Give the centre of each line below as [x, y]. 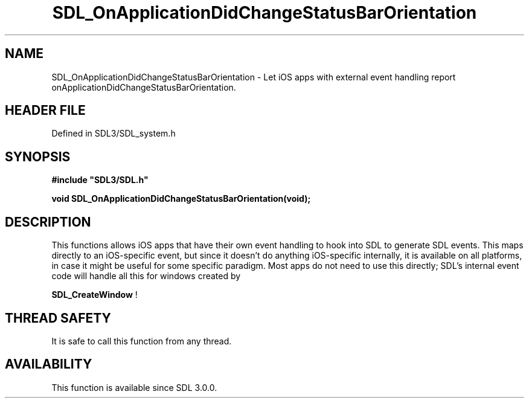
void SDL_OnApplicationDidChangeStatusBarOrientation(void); [181, 199]
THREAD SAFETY [58, 318]
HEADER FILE [45, 111]
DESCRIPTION [48, 222]
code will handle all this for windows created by [146, 276]
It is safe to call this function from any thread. [142, 341]
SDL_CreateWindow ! [95, 295]
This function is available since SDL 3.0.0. [134, 387]
